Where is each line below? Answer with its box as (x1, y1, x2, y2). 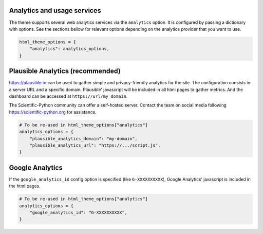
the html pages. (9, 183, 41, 189)
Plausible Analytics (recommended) (9, 67, 121, 75)
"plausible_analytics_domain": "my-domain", (29, 136, 138, 141)
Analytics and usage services (9, 6, 101, 15)
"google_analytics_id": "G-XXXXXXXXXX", (29, 210, 128, 215)
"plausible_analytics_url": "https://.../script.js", (29, 143, 161, 148)
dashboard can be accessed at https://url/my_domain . (9, 93, 128, 99)
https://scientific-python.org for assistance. (9, 109, 97, 115)
